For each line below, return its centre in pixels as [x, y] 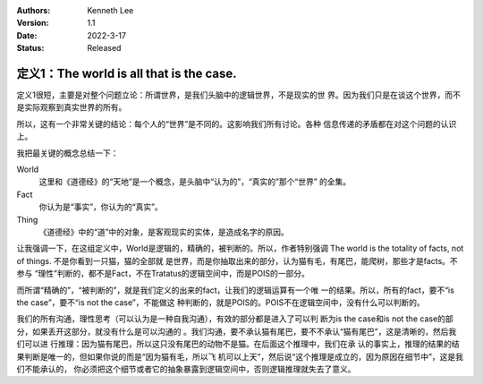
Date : [27, 35]
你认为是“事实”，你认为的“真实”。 [101, 207]
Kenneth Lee [110, 10]
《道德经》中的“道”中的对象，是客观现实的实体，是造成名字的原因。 [164, 232]
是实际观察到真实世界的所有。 [72, 107]
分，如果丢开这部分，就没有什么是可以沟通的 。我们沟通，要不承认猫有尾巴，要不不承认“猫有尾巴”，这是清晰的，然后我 [237, 331]
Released [104, 48]
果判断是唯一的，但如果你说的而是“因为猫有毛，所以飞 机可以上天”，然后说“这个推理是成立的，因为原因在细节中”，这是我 [240, 356]
